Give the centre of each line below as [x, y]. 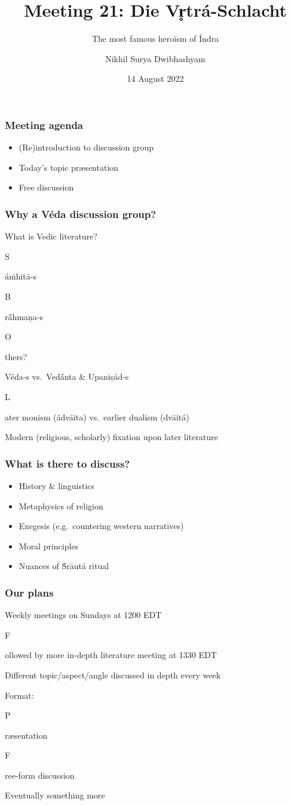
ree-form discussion [40, 775]
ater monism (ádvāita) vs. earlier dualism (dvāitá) [97, 417]
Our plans [29, 592]
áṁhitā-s [21, 276]
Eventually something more [55, 795]
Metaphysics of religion [61, 506]
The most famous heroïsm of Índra [155, 39]
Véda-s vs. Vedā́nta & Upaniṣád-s [67, 377]
